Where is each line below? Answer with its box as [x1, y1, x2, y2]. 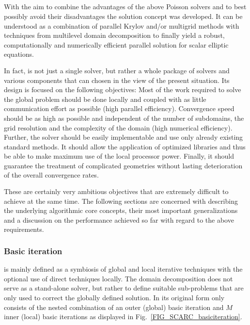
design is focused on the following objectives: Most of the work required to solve [4, 84, 241, 95]
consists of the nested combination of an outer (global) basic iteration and [4, 302, 224, 312]
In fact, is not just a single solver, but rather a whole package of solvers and [4, 65, 230, 75]
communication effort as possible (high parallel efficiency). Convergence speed [4, 103, 234, 114]
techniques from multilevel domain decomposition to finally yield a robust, [4, 30, 225, 40]
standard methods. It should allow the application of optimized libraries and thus [4, 141, 246, 151]
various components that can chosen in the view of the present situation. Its [4, 75, 230, 85]
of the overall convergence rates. [4, 170, 99, 180]
